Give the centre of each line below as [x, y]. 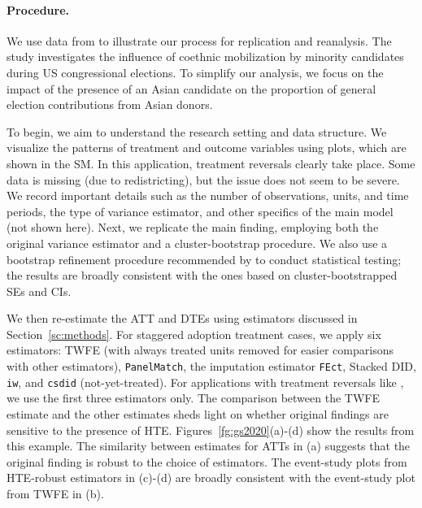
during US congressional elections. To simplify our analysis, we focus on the [195, 72]
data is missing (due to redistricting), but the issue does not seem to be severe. [203, 179]
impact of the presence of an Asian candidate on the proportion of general [191, 88]
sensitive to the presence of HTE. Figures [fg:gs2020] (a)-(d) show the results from [211, 430]
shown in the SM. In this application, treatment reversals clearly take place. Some [211, 163]
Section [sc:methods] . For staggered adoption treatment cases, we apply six [194, 334]
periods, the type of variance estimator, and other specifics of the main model [200, 211]
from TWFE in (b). [55, 493]
